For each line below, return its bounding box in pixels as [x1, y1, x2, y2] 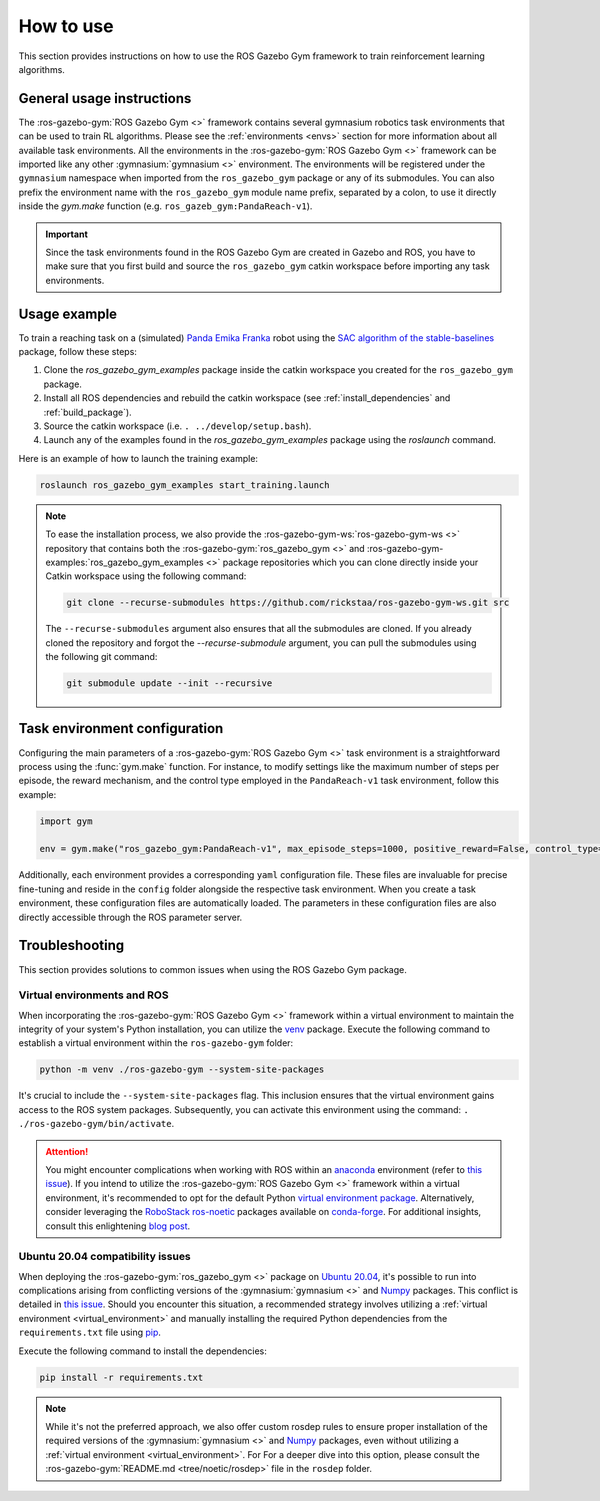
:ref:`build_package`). [43, 406, 132, 418]
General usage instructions [18, 90, 192, 107]
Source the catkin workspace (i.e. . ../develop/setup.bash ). [43, 420, 312, 432]
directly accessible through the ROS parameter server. [18, 911, 243, 923]
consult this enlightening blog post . [45, 1220, 191, 1232]
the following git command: [45, 651, 158, 663]
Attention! [45, 1145, 89, 1157]
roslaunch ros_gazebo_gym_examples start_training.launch [39, 479, 330, 490]
